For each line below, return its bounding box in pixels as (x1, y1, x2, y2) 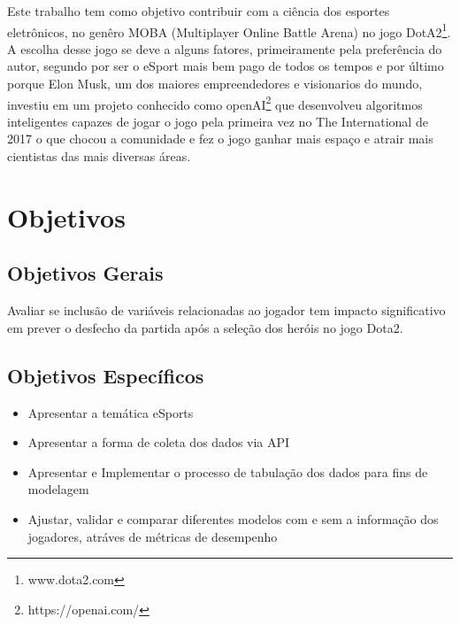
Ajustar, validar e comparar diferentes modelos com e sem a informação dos (27, 510, 439, 528)
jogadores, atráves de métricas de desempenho (27, 527, 278, 545)
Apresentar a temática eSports (27, 403, 194, 421)
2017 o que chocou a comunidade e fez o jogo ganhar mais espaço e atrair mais (7, 129, 433, 148)
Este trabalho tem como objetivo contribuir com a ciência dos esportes (7, 2, 390, 19)
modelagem (27, 480, 89, 498)
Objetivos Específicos (7, 361, 204, 389)
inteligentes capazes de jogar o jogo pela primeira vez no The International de (7, 112, 428, 130)
